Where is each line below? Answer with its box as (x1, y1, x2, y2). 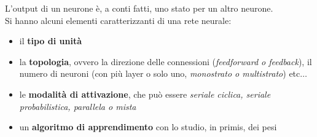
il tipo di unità (19, 34, 82, 47)
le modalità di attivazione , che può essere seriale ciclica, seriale (19, 87, 271, 100)
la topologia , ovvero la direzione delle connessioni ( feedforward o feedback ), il (19, 55, 312, 68)
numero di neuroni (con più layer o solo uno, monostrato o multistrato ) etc (19, 67, 300, 80)
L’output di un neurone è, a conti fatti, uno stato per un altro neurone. (5, 2, 273, 14)
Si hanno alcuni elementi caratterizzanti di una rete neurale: (5, 14, 232, 26)
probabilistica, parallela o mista (19, 100, 136, 112)
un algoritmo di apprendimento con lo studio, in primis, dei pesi (19, 120, 277, 133)
